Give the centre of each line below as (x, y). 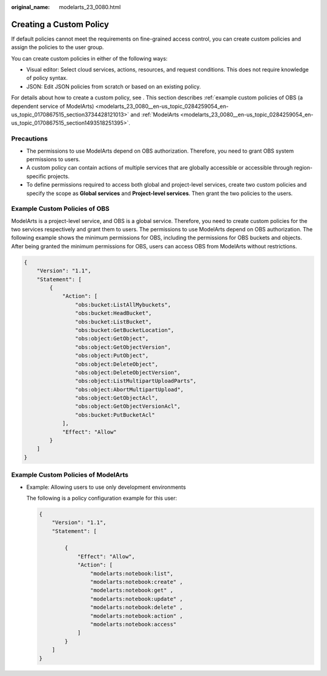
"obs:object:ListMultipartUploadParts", (136, 381)
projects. (58, 176)
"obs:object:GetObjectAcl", (117, 398)
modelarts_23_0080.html (90, 7)
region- (303, 168)
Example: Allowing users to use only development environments (106, 487)
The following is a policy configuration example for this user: (102, 498)
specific (36, 176)
